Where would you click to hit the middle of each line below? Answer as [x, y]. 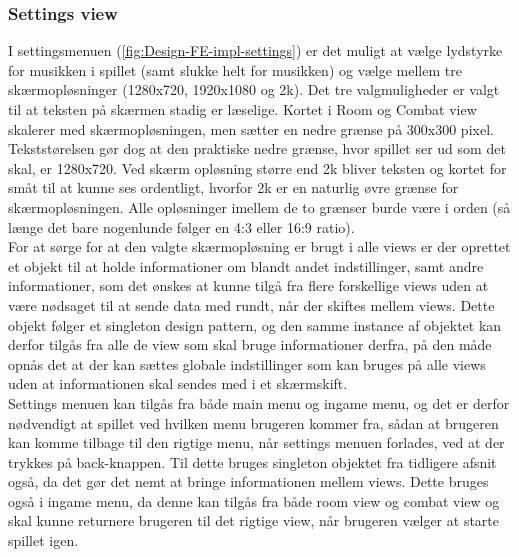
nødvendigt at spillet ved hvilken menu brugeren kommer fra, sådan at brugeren [253, 422]
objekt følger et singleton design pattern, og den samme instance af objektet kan [255, 324]
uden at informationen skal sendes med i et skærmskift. [178, 383]
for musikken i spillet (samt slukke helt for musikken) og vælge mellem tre [235, 69]
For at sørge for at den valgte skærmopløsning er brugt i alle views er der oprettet [259, 246]
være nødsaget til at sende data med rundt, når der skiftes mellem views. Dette [251, 304]
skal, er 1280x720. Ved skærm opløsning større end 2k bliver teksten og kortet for [257, 167]
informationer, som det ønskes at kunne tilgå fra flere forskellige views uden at [248, 285]
